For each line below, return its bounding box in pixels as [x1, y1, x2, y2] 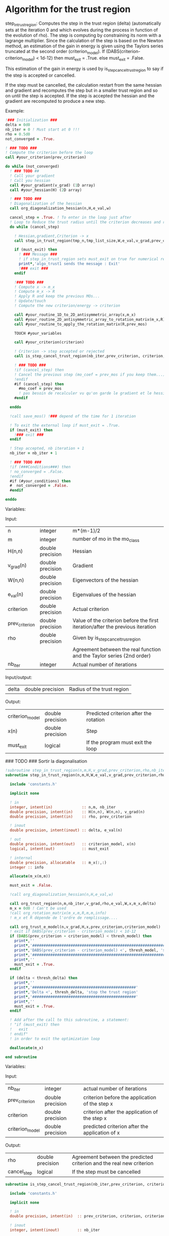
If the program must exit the [86, 739, 152, 746]
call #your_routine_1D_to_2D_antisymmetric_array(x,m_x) [14, 312, 136, 317]
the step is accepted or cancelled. [5, 72, 76, 79]
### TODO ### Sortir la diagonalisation [5, 758, 87, 764]
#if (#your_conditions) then [10, 478, 71, 483]
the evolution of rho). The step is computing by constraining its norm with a [5, 32, 161, 38]
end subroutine [5, 1055, 37, 1060]
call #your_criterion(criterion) [14, 340, 84, 345]
